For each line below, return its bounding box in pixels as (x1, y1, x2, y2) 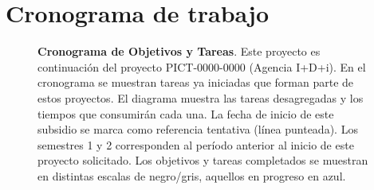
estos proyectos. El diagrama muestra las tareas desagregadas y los (37, 89, 364, 106)
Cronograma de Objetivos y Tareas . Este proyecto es (37, 43, 321, 60)
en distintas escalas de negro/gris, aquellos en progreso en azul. (37, 167, 346, 184)
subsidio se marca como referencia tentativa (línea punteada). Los (37, 121, 358, 138)
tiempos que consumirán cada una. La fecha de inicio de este (37, 105, 334, 122)
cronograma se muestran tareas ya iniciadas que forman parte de (37, 74, 354, 91)
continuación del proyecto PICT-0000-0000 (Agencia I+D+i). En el (37, 58, 366, 75)
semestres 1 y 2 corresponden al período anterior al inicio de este (37, 136, 354, 153)
